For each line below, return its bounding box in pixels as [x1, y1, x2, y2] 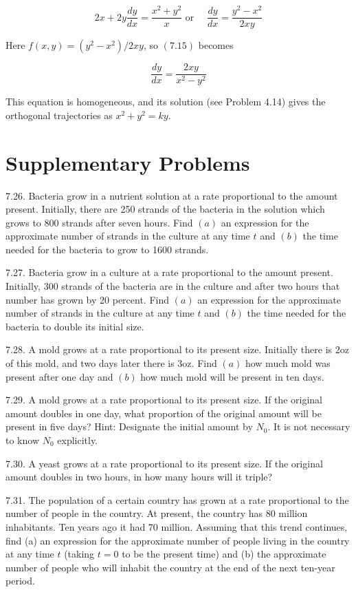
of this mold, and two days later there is [5, 356, 175, 370]
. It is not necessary [267, 419, 351, 434]
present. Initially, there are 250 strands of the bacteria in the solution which [5, 202, 325, 216]
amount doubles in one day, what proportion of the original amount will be [5, 405, 322, 420]
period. [5, 573, 35, 588]
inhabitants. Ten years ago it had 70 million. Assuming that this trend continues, [5, 519, 348, 533]
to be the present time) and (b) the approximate [122, 547, 326, 561]
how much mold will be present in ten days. [140, 369, 324, 383]
